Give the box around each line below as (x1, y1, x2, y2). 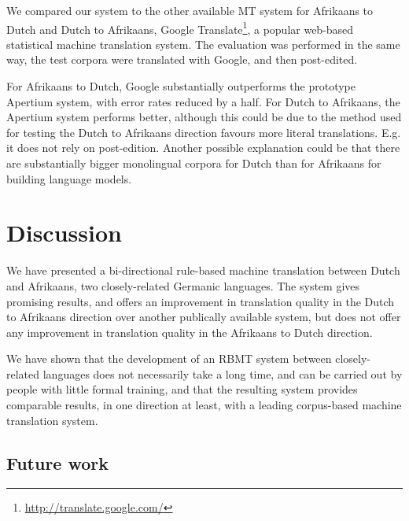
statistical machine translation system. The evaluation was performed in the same (6, 35, 400, 52)
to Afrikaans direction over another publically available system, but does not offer (6, 309, 401, 325)
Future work (6, 450, 109, 475)
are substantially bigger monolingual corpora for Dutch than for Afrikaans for (6, 155, 381, 171)
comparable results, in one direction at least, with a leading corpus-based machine (6, 397, 402, 413)
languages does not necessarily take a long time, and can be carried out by (42, 365, 403, 382)
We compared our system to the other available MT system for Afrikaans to (6, 2, 374, 18)
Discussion (6, 216, 122, 249)
